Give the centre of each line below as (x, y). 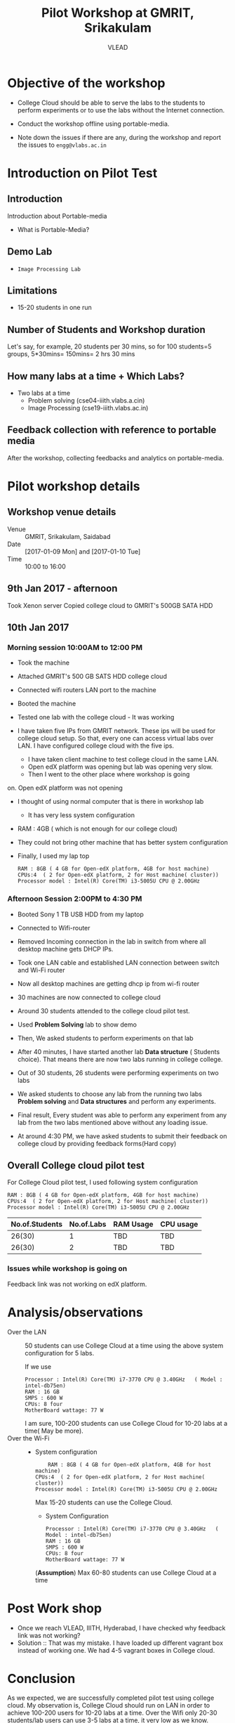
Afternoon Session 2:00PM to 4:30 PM (75, 899)
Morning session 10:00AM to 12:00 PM (75, 647)
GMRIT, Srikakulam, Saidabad (68, 536)
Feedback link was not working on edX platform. (77, 1284)
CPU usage (179, 1224)
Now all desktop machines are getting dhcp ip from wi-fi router (108, 983)
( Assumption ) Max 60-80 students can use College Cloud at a (126, 1573)
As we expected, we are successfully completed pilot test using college (111, 1698)
